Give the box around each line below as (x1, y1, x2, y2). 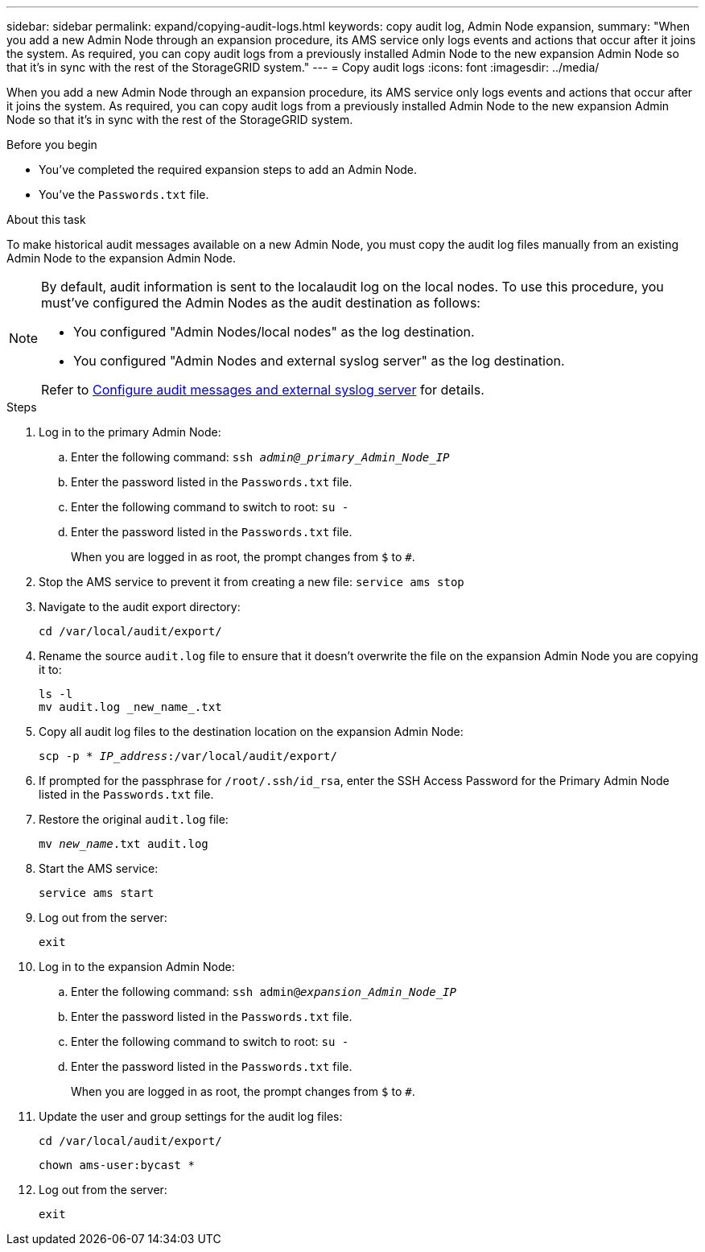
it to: (39, 663, 62, 676)
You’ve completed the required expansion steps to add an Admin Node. (39, 163, 418, 176)
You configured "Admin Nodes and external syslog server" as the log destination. (73, 353, 565, 369)
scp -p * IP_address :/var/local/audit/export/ (39, 750, 337, 762)
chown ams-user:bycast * (39, 1159, 195, 1171)
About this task (6, 213, 86, 226)
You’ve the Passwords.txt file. (39, 188, 209, 201)
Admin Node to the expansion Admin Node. (6, 251, 236, 265)
